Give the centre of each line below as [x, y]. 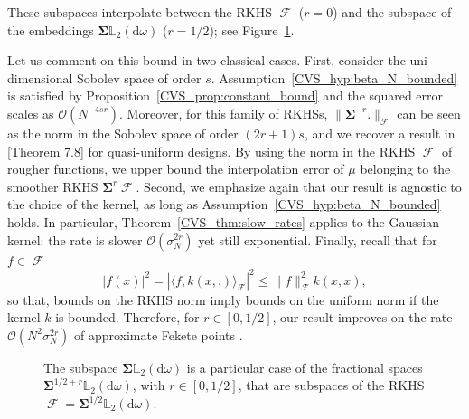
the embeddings [51, 29]
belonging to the [405, 169]
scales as [31, 113]
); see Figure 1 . [252, 29]
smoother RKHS [53, 186]
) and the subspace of [392, 12]
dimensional [40, 77]
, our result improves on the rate [362, 317]
